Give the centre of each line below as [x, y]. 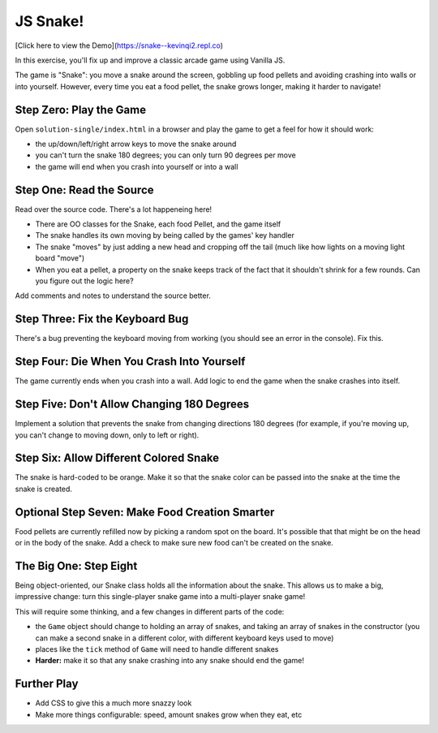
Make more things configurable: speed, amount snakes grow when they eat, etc [169, 714]
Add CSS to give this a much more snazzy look [114, 703]
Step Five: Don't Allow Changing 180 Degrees [132, 405]
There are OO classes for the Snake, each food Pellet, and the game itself [158, 224]
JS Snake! [49, 21]
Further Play [47, 684]
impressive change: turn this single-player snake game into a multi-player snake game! [160, 597]
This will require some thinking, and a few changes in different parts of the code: [150, 611]
